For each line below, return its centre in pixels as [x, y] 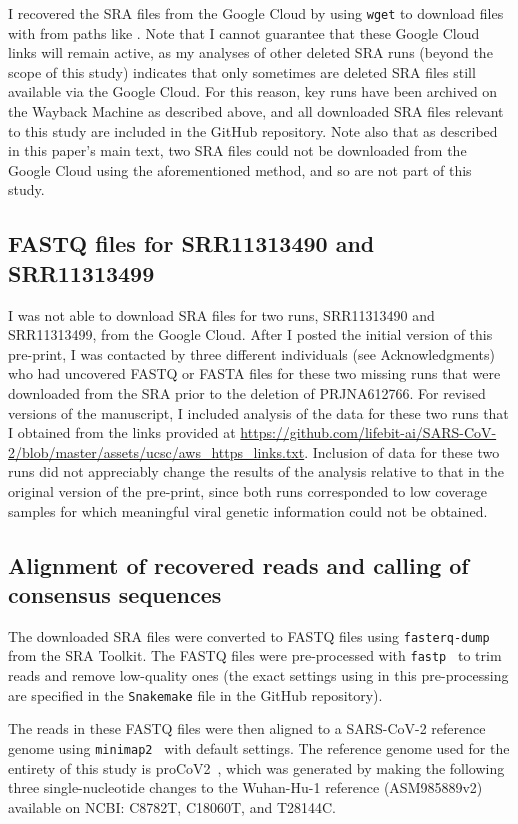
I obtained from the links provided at [122, 432]
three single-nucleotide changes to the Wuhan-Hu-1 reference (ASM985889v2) [245, 787]
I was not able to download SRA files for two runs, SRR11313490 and [221, 314]
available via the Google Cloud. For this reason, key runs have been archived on [253, 91]
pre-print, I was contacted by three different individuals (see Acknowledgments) [251, 353]
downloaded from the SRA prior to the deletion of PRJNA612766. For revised [247, 392]
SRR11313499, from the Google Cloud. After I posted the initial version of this [250, 334]
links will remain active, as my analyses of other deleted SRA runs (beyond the [250, 52]
